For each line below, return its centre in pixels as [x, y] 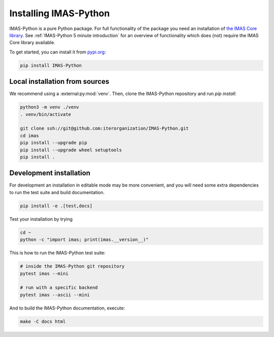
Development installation [50, 173]
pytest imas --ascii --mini [55, 295]
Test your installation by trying [41, 219]
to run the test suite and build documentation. [57, 192]
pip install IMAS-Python [51, 65]
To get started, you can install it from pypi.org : [58, 52]
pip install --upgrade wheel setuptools [71, 150]
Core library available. [32, 43]
